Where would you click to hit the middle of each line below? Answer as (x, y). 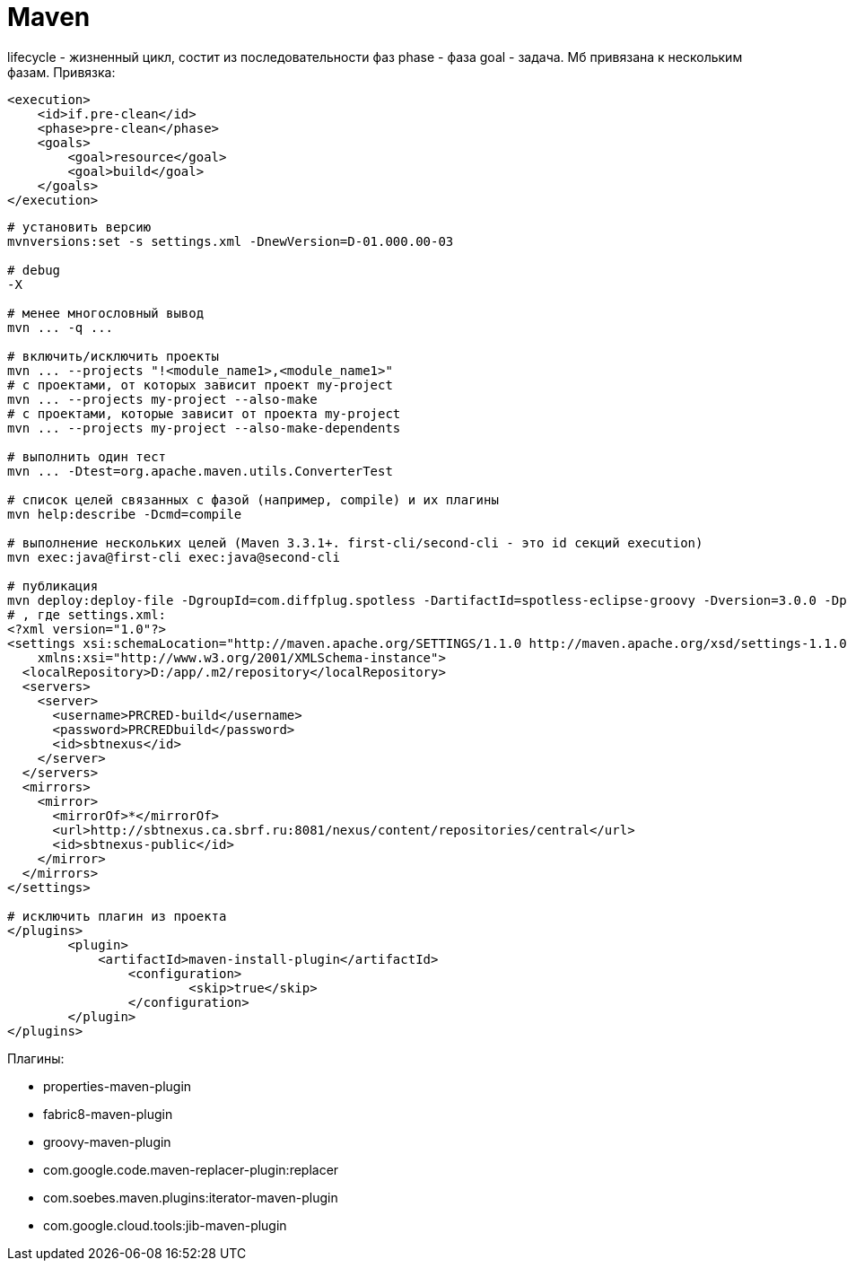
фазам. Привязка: (61, 72)
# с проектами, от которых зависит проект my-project (200, 385)
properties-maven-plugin (118, 1086)
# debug (34, 270)
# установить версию (79, 227)
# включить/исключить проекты (114, 356)
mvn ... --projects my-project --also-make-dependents (204, 428)
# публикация (53, 586)
